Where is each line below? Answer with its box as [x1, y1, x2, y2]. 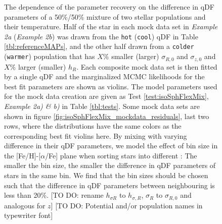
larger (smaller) [18, 61, 66, 72]
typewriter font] [4, 210, 53, 220]
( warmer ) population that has [4, 51, 95, 62]
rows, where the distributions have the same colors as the [4, 121, 182, 131]
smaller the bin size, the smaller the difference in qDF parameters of [4, 160, 216, 171]
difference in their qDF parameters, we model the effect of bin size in [4, 140, 218, 151]
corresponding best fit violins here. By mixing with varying [4, 130, 187, 141]
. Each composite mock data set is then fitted [76, 61, 217, 72]
